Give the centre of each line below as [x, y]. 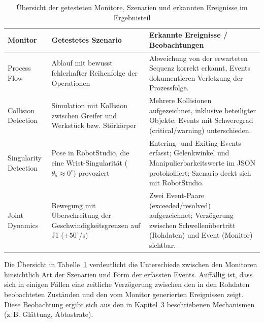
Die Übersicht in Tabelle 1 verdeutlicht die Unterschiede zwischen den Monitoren [131, 264]
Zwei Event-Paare [177, 195]
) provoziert [91, 172]
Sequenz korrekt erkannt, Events [200, 68]
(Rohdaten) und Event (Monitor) [201, 235]
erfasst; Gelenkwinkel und [189, 153]
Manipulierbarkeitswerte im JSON [202, 163]
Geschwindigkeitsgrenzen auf [96, 225]
